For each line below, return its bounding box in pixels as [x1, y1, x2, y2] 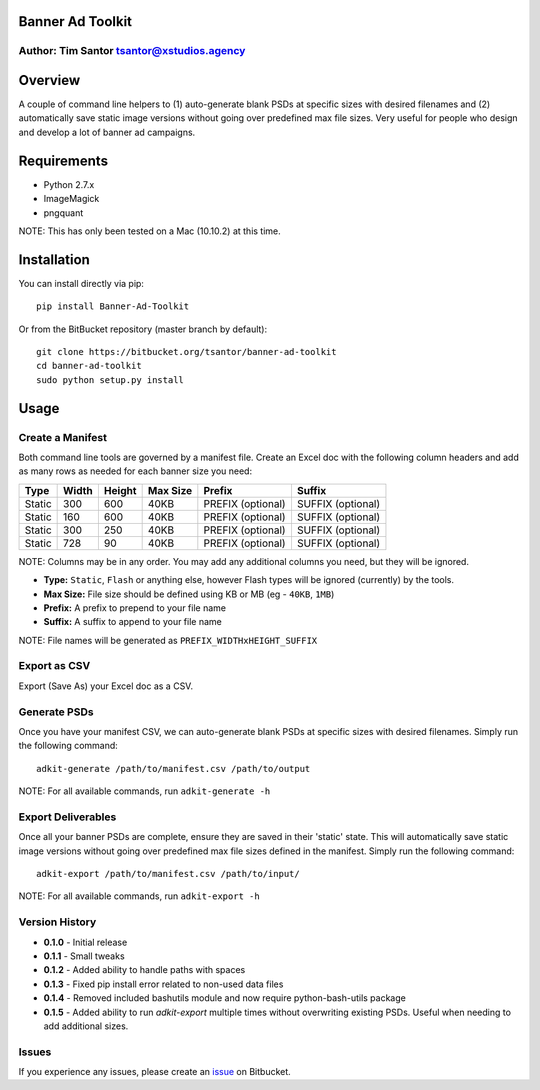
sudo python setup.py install [36, 374, 185, 385]
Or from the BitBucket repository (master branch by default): [18, 323, 268, 335]
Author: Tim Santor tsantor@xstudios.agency [18, 44, 246, 58]
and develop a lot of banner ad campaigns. [18, 126, 196, 138]
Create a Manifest [18, 430, 108, 444]
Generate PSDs [18, 705, 94, 719]
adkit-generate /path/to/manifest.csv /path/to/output [36, 763, 311, 774]
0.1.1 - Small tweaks [43, 950, 125, 962]
